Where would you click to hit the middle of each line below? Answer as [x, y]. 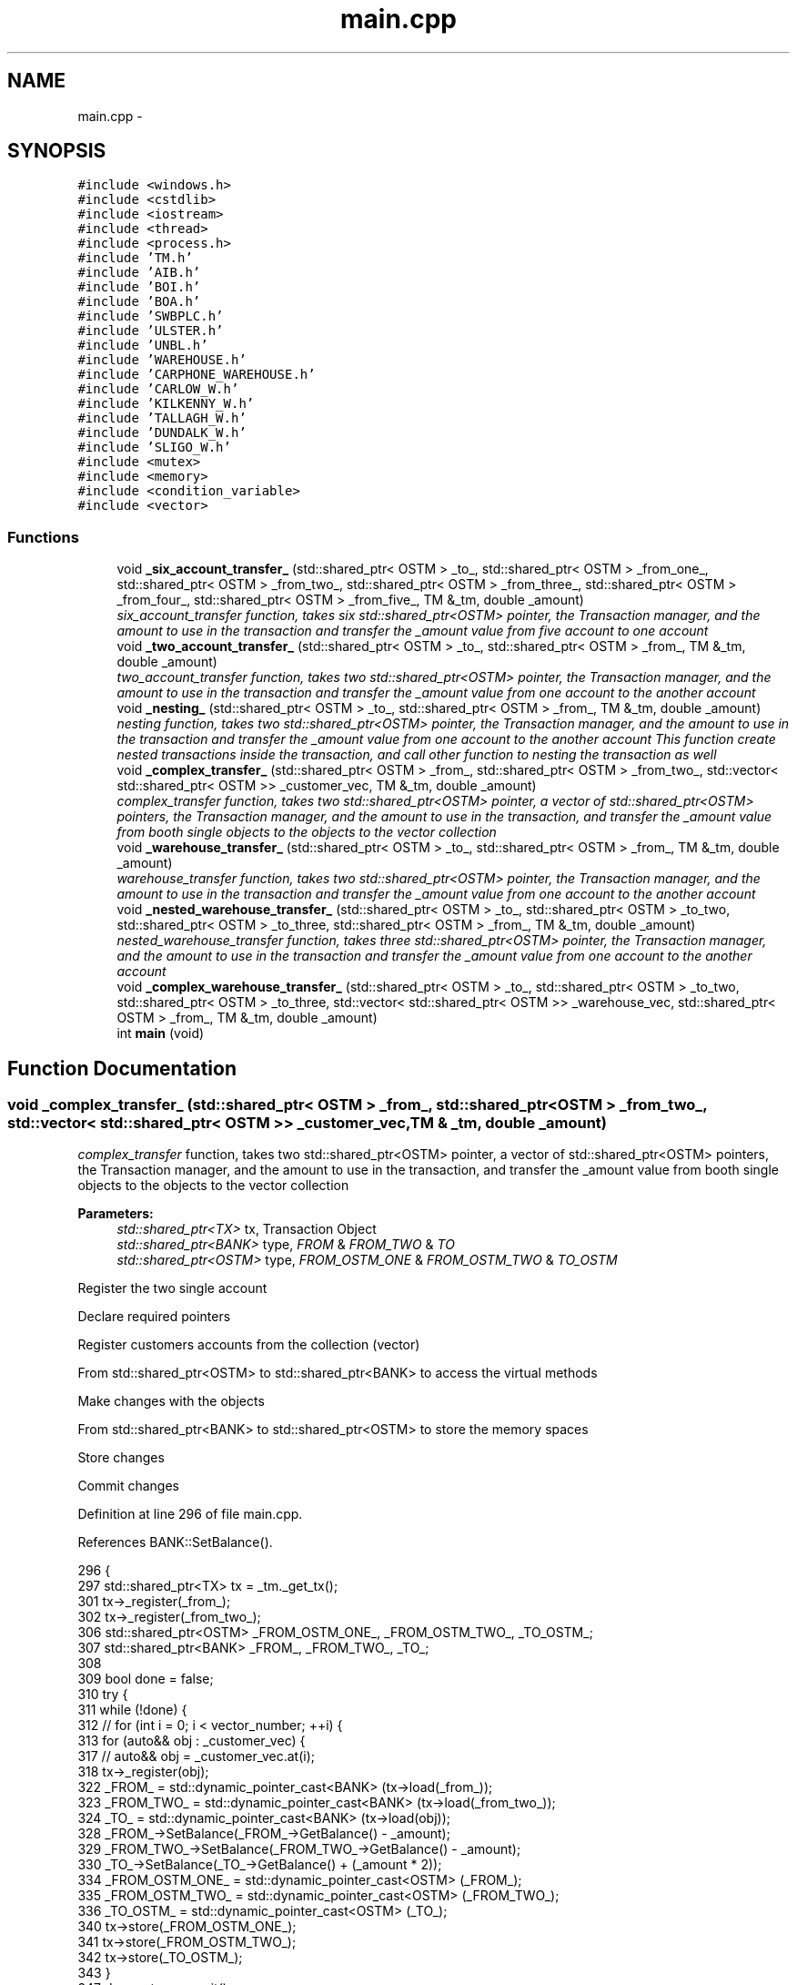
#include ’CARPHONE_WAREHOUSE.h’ [197, 375]
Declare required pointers [154, 1317]
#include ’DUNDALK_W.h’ [162, 433]
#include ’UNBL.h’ [143, 346]
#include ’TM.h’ [135, 258]
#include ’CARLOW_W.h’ [158, 389]
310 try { [103, 1695]
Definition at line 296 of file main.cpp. [190, 1514]
